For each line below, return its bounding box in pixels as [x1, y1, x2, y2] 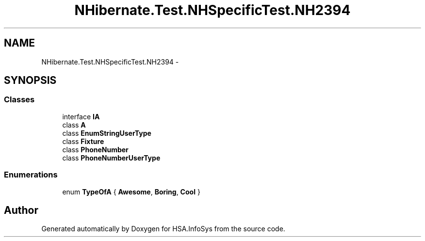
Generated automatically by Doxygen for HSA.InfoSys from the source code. [41, 225, 285, 233]
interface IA [62, 112, 100, 121]
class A [62, 120, 86, 129]
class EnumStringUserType [62, 129, 151, 137]
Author [4, 204, 38, 216]
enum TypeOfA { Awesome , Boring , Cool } [62, 187, 200, 196]
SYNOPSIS [4, 74, 57, 87]
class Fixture [62, 137, 104, 145]
